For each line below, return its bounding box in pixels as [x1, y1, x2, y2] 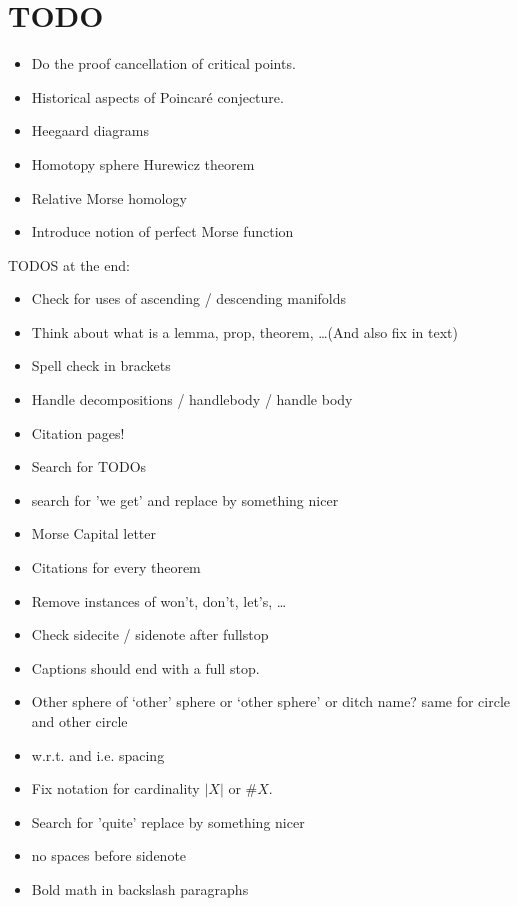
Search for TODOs [31, 456, 147, 477]
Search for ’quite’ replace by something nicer [31, 811, 305, 832]
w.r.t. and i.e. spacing [31, 744, 165, 765]
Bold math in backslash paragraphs [31, 878, 249, 899]
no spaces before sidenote [31, 845, 187, 866]
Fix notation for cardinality [31, 778, 200, 799]
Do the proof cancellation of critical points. [31, 53, 296, 74]
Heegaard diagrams [31, 120, 150, 141]
